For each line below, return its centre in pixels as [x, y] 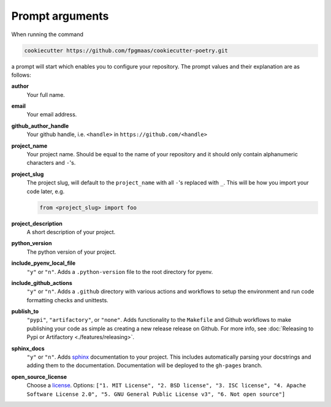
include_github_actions [42, 283]
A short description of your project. [71, 232]
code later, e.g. [46, 191]
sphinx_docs [28, 348]
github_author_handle [40, 126]
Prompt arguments [60, 16]
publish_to [25, 311]
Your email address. [52, 115]
